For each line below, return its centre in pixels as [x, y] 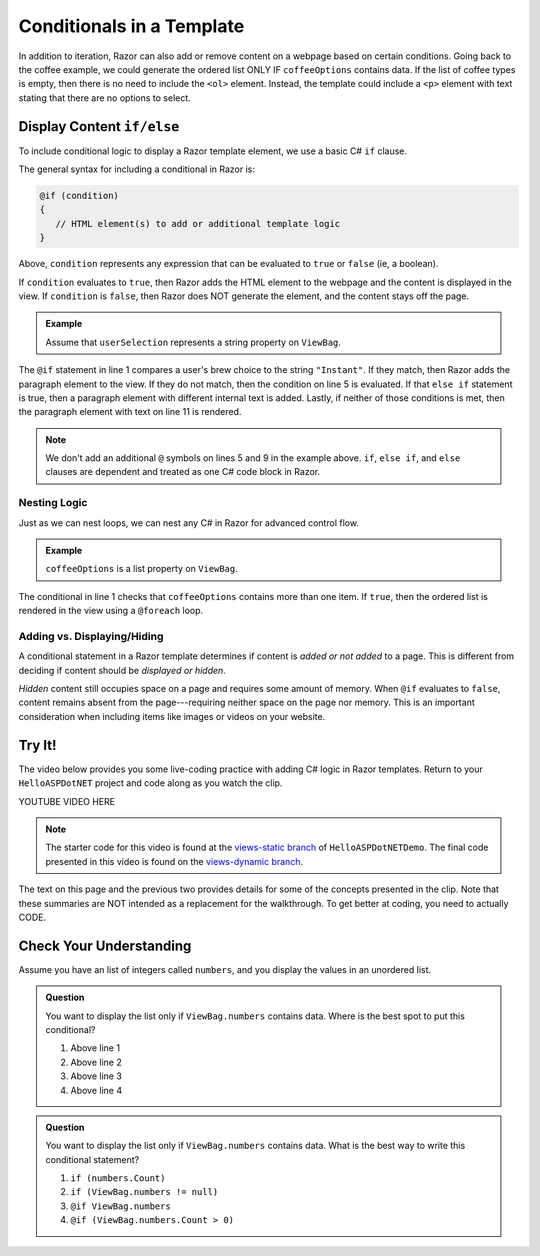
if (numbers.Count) [118, 1178]
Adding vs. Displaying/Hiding [91, 636]
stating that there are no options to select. [105, 97]
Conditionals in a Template [131, 26]
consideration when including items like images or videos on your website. [172, 716]
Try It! [37, 745]
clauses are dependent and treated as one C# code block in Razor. [182, 472]
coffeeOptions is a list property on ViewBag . [142, 569]
